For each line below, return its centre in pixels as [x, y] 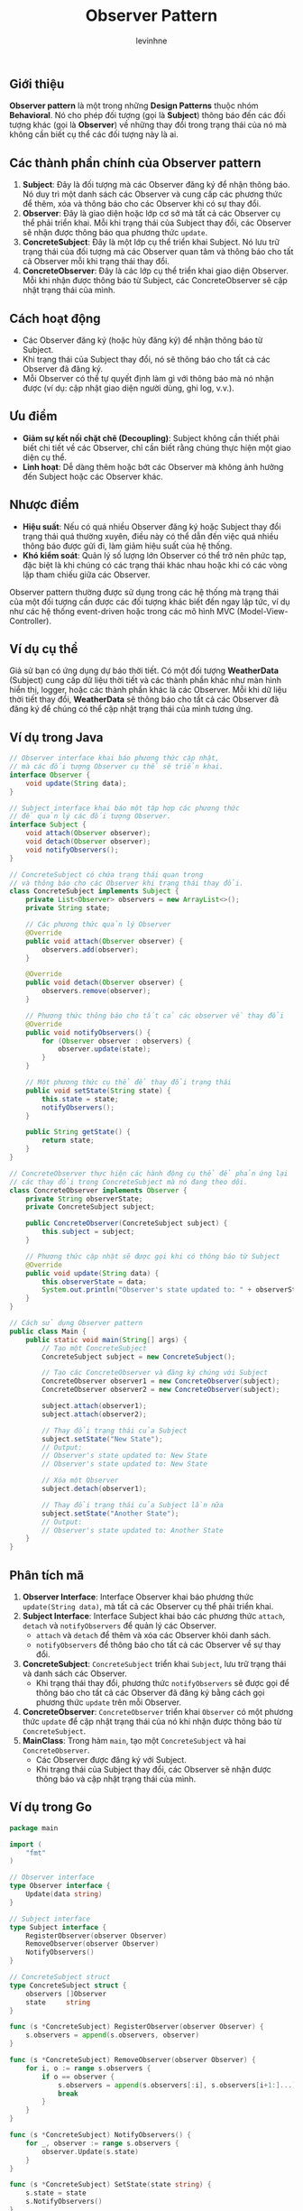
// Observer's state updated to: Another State [133, 1530]
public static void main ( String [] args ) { [106, 1340]
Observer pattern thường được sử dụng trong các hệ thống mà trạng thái [144, 592]
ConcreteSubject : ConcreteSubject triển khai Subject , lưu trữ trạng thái [154, 1664]
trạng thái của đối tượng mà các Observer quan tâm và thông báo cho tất [158, 252]
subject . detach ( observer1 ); [94, 1489]
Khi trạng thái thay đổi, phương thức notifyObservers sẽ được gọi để [163, 1683]
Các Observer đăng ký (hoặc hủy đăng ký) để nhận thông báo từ [142, 340]
